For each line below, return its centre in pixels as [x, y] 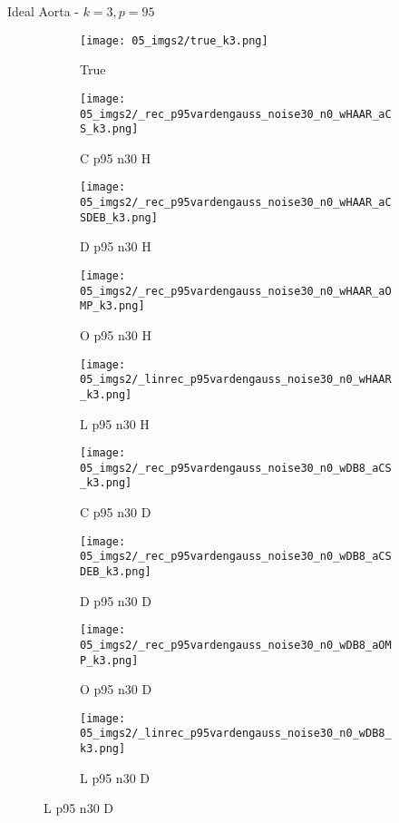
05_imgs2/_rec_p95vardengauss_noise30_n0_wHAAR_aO [236, 291]
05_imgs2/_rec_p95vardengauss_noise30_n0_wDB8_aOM [236, 645]
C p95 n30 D [116, 512]
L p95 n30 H [115, 423]
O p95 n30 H [116, 334]
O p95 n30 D [116, 689]
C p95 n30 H [116, 157]
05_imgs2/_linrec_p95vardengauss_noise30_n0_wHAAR [236, 380]
